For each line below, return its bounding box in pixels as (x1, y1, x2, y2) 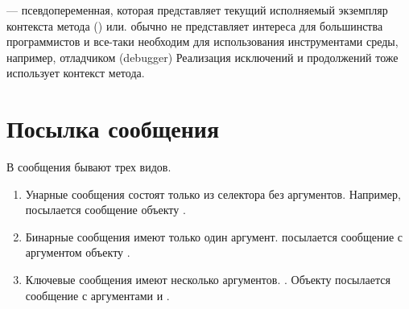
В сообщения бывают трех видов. (6, 159, 171, 175)
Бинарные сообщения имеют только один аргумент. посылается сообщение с (25, 228, 403, 245)
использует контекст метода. (6, 64, 145, 81)
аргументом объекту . (25, 244, 130, 261)
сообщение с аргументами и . (25, 286, 170, 303)
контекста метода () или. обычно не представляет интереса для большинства (6, 17, 383, 34)
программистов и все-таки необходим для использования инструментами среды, (6, 33, 399, 50)
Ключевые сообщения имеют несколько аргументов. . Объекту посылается (25, 271, 390, 288)
